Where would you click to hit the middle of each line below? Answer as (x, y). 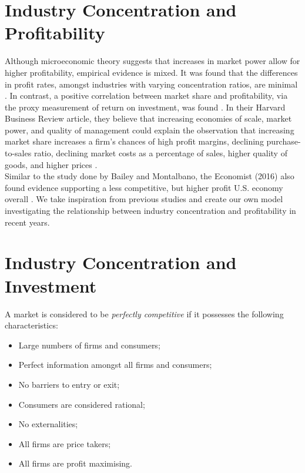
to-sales (18, 153)
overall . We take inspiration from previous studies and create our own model (144, 199)
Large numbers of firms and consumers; (89, 345)
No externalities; (48, 424)
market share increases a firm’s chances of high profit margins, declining (134, 141)
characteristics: (31, 325)
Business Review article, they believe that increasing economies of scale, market (148, 118)
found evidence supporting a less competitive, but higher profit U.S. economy (144, 187)
